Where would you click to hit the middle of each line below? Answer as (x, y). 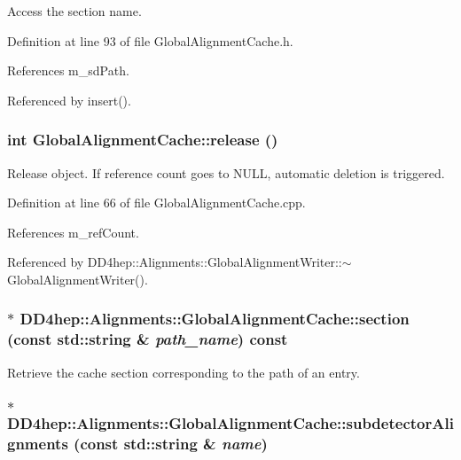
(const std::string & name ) (171, 444)
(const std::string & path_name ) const (148, 339)
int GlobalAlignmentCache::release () (143, 140)
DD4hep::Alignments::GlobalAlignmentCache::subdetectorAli (230, 423)
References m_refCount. (73, 232)
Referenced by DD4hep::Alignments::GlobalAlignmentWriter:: (175, 262)
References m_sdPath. (68, 70)
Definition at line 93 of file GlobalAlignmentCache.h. (150, 40)
